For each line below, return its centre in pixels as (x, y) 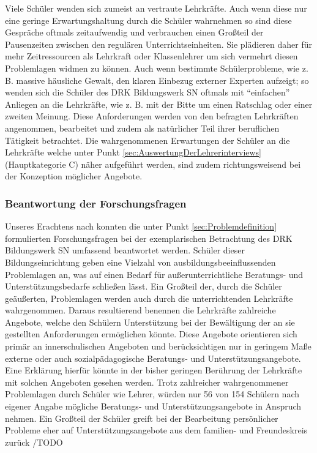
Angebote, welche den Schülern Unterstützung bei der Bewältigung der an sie (150, 322)
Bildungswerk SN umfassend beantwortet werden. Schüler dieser (125, 250)
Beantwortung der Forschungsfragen (96, 203)
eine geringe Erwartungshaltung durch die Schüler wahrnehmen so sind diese (148, 20)
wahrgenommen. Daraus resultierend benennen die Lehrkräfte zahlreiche (140, 310)
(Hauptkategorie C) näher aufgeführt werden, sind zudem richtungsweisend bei (153, 164)
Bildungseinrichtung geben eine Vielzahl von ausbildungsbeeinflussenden (140, 262)
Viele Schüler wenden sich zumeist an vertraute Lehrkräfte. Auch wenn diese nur (156, 8)
